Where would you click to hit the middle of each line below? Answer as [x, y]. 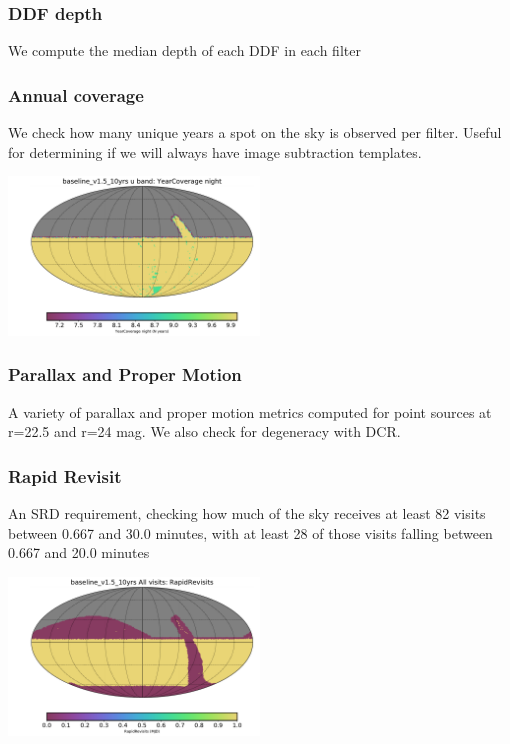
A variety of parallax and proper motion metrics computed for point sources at [250, 411]
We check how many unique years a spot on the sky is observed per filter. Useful [255, 132]
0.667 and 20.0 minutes [79, 552]
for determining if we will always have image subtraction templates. [215, 151]
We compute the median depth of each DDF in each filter [184, 50]
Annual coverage [76, 94]
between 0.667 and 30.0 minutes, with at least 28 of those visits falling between [250, 532]
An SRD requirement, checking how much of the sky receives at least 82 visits [247, 512]
